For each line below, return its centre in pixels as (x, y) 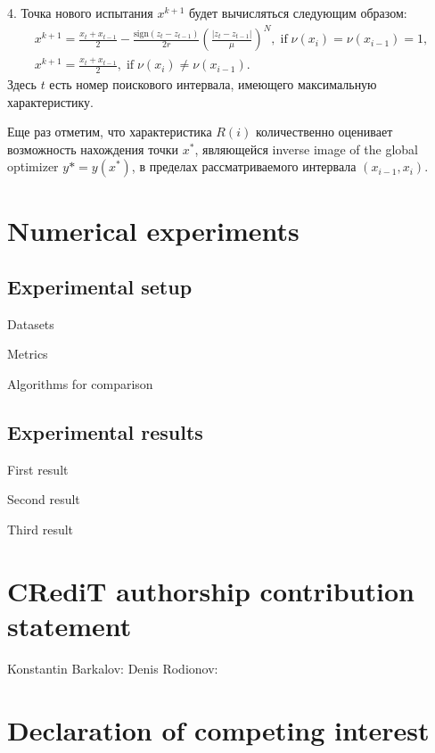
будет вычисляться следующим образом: (298, 12)
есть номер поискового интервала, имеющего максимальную (213, 83)
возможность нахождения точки (93, 149)
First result (38, 469)
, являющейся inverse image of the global (306, 149)
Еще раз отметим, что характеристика (110, 132)
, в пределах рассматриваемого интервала (244, 166)
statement (70, 626)
